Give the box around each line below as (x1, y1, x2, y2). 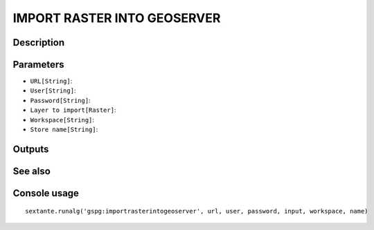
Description (12, 37, 65, 48)
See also (12, 165, 51, 177)
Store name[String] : (30, 125, 98, 134)
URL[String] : (30, 77, 73, 86)
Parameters (12, 59, 64, 70)
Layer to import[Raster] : (30, 106, 116, 114)
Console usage (12, 187, 80, 199)
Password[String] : (30, 96, 91, 104)
